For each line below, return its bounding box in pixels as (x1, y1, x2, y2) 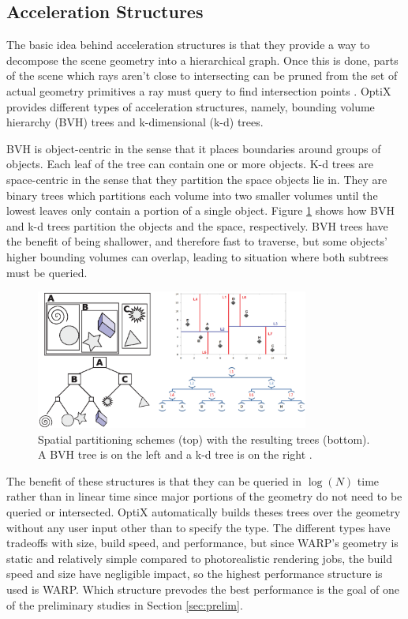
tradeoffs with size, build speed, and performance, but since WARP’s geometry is (6, 535, 399, 551)
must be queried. (6, 264, 88, 280)
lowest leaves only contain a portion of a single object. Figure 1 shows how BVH (6, 202, 395, 219)
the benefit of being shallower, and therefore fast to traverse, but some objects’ (6, 233, 387, 249)
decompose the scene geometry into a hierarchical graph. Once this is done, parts (6, 51, 399, 68)
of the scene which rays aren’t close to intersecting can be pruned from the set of (6, 67, 398, 84)
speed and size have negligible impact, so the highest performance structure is (6, 565, 383, 582)
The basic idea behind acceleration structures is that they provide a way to (6, 36, 370, 53)
